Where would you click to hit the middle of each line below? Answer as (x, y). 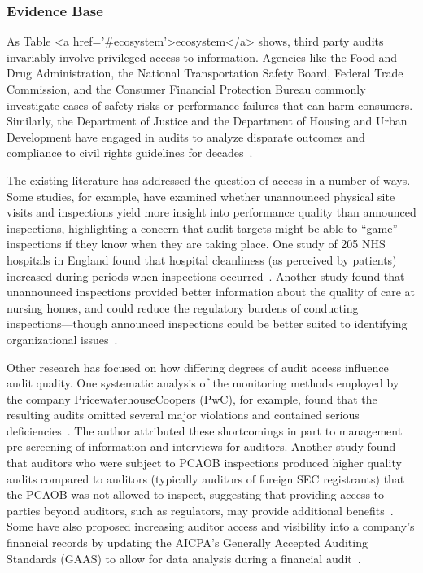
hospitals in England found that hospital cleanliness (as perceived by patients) (202, 259)
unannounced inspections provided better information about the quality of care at (211, 292)
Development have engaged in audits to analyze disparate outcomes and (186, 136)
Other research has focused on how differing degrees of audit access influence (198, 367)
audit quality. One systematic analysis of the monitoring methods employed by (203, 383)
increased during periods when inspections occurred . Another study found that (206, 276)
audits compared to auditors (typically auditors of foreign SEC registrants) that (206, 478)
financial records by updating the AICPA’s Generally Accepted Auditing (187, 542)
